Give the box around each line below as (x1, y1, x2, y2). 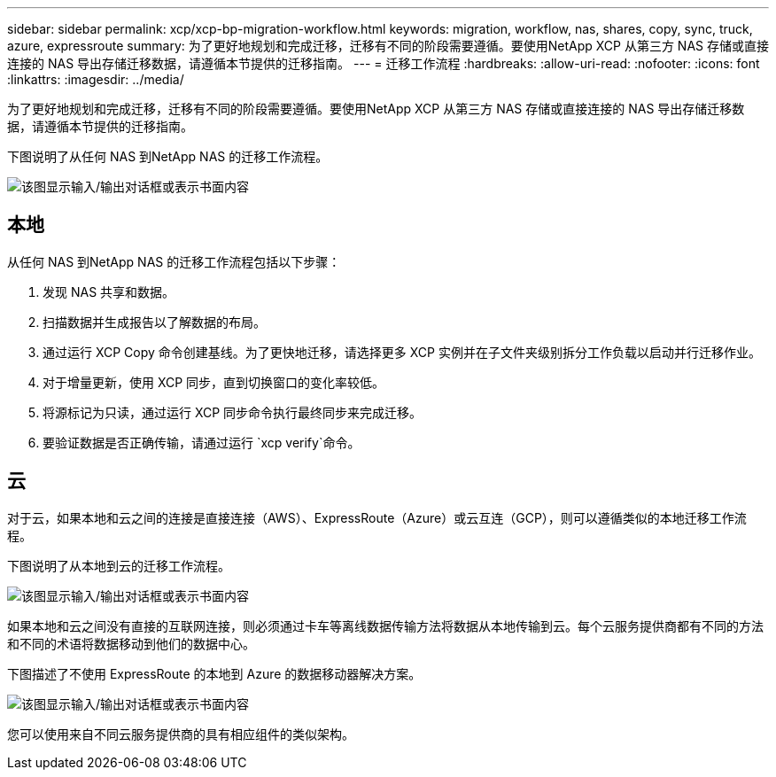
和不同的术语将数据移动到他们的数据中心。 (7, 635, 255, 651)
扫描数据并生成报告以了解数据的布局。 (43, 314, 266, 330)
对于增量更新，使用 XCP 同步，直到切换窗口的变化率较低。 (43, 374, 385, 390)
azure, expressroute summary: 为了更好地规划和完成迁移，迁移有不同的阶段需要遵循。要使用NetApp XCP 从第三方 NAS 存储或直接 (7, 38, 769, 53)
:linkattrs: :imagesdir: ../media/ (7, 72, 184, 87)
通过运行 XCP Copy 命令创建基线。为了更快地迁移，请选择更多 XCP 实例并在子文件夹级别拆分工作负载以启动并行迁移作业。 (43, 344, 761, 360)
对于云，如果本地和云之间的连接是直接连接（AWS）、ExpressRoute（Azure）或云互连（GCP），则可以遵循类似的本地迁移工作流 (7, 509, 747, 525)
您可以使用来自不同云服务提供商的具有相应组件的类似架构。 (7, 726, 354, 742)
